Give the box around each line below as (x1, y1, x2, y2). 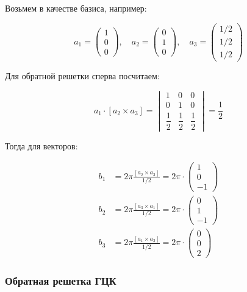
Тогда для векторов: (5, 139, 78, 152)
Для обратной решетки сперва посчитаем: (5, 69, 160, 82)
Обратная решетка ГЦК (5, 272, 116, 288)
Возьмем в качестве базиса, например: (5, 2, 147, 14)
